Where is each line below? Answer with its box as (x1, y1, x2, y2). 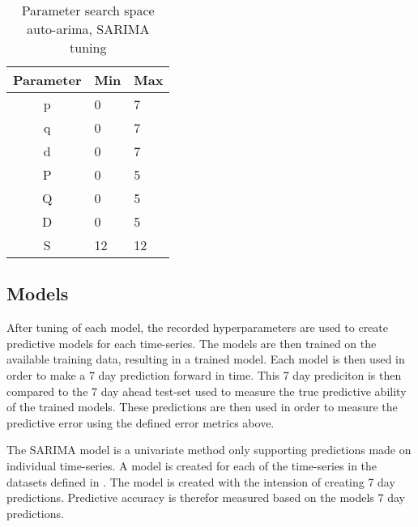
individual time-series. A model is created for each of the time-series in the (6, 457, 377, 474)
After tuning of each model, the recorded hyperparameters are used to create (6, 319, 389, 336)
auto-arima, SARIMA (27, 19, 150, 38)
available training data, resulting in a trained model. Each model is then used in (6, 351, 405, 368)
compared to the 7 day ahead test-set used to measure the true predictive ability (6, 382, 407, 399)
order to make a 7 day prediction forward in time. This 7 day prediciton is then (6, 366, 402, 383)
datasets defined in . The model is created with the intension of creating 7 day (6, 473, 395, 490)
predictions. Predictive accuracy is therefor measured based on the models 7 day (6, 489, 405, 506)
